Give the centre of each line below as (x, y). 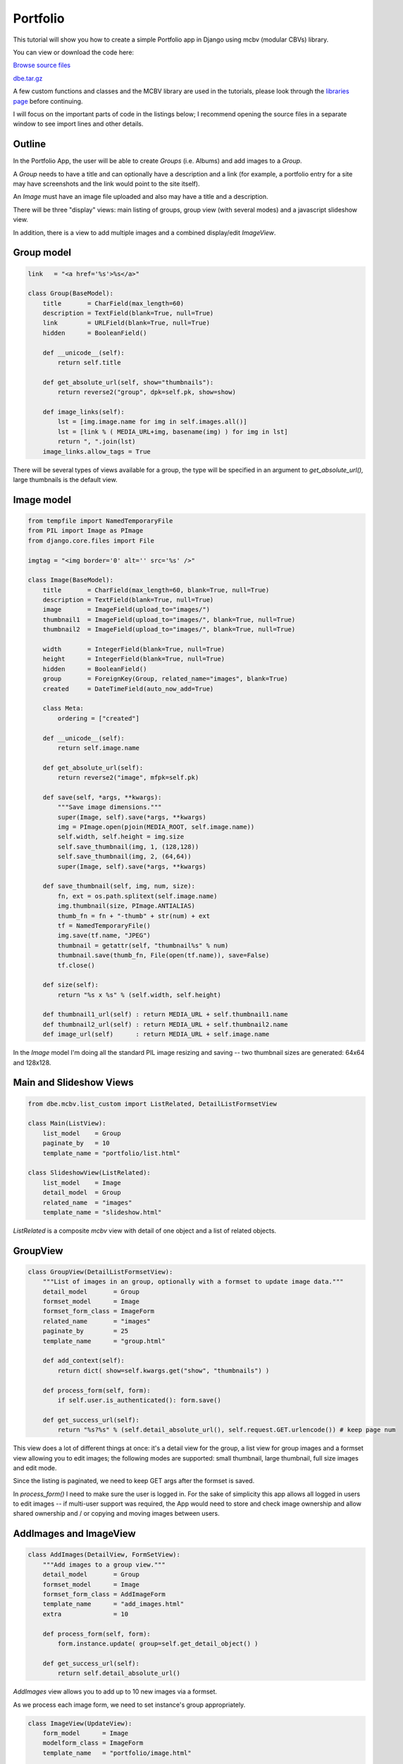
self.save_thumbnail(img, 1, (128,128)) (128, 846)
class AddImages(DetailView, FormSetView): (104, 1555)
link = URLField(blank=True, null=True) (126, 323)
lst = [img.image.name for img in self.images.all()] (152, 422)
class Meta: (63, 708)
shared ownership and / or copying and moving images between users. (116, 1514)
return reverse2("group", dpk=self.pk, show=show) (147, 392)
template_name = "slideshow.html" (102, 1212)
